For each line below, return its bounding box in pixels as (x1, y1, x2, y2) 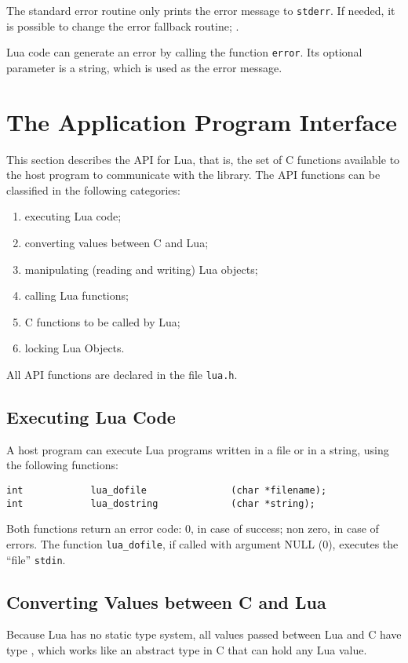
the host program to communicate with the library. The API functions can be (6, 166, 381, 183)
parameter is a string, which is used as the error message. (6, 59, 282, 75)
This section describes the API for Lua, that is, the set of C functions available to (6, 151, 400, 167)
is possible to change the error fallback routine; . (6, 17, 239, 34)
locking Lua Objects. (24, 340, 125, 356)
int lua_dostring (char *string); (6, 497, 315, 509)
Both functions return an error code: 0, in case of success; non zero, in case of (6, 520, 379, 537)
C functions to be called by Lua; (24, 313, 180, 330)
